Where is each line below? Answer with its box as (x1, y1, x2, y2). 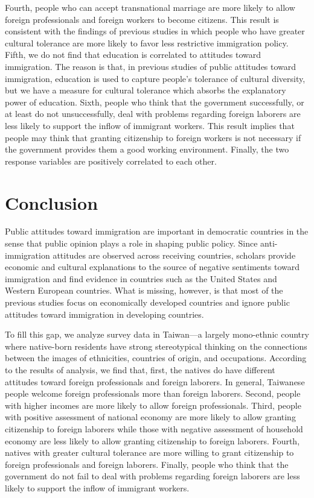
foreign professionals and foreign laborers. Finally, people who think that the (5, 458, 289, 470)
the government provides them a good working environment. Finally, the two (5, 143, 289, 156)
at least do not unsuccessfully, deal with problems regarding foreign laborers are (5, 107, 301, 120)
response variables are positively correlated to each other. (5, 154, 217, 167)
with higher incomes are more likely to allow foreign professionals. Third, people (5, 399, 301, 411)
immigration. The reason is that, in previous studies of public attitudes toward (5, 60, 296, 72)
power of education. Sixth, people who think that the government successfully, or (5, 95, 304, 108)
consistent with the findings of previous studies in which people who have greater (5, 25, 305, 37)
